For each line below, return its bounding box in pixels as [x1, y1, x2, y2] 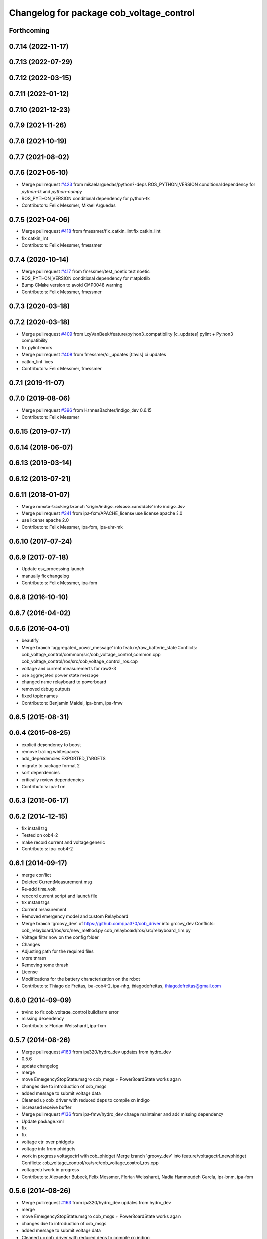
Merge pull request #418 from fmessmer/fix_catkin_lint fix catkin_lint [21, 228, 161, 234]
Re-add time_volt [21, 886, 56, 892]
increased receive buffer [21, 1104, 72, 1110]
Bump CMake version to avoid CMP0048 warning [21, 282, 123, 288]
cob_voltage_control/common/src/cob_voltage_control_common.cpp [21, 651, 161, 657]
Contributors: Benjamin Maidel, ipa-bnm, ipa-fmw [21, 700, 123, 706]
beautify [21, 637, 39, 644]
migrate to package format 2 [21, 762, 80, 768]
